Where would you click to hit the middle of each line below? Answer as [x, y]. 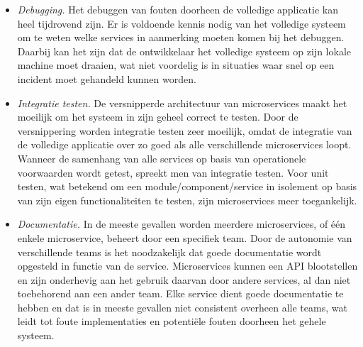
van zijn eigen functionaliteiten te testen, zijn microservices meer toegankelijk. [187, 200]
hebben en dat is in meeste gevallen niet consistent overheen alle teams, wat [182, 307]
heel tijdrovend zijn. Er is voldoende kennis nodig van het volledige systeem [181, 23]
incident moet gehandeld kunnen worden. [107, 78]
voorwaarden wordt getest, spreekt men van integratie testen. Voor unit [173, 172]
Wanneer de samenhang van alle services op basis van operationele [162, 158]
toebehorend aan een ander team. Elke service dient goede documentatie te [180, 293]
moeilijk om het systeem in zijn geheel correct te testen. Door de [158, 117]
